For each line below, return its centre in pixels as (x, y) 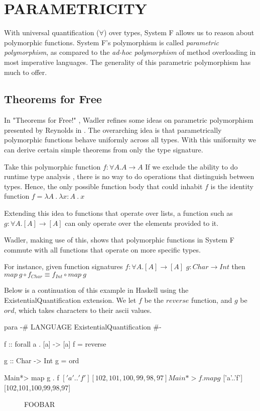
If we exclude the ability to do (191, 166)
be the (154, 300)
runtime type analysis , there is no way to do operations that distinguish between (129, 176)
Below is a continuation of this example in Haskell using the (96, 290)
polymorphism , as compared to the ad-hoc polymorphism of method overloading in (130, 52)
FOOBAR (40, 404)
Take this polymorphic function (52, 166)
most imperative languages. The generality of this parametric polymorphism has (127, 62)
